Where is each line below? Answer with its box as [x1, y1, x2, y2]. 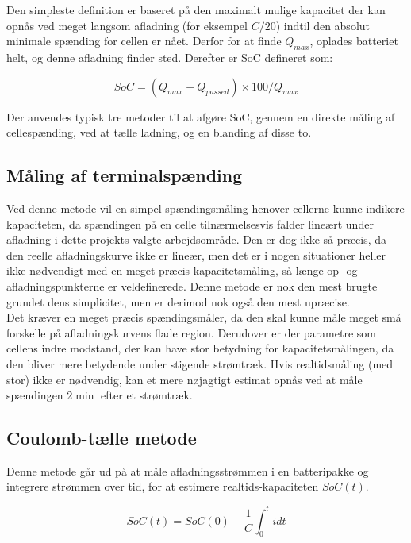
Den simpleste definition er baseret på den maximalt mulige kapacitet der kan [6, 2, 386, 17]
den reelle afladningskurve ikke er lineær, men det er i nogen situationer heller [6, 246, 386, 263]
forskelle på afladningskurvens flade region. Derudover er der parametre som [6, 324, 376, 341]
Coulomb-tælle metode [6, 426, 197, 450]
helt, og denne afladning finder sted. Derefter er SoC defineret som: [6, 48, 333, 65]
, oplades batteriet [309, 33, 398, 49]
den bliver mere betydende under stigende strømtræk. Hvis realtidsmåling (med [6, 355, 394, 372]
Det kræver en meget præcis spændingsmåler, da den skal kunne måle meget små [6, 309, 401, 325]
